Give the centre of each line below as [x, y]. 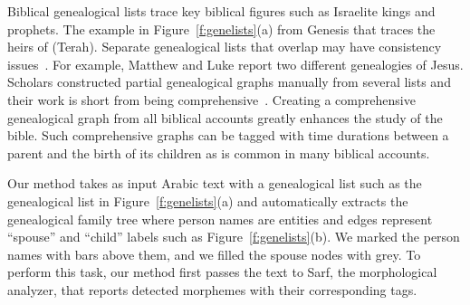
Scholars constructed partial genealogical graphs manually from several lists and [229, 82]
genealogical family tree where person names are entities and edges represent [220, 219]
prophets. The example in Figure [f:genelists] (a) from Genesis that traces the [221, 29]
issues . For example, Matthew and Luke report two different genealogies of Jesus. [235, 64]
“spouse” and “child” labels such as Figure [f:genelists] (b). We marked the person [234, 237]
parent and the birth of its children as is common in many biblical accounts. [219, 152]
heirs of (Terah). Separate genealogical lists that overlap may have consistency [225, 47]
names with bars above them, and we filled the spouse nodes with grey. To [214, 254]
